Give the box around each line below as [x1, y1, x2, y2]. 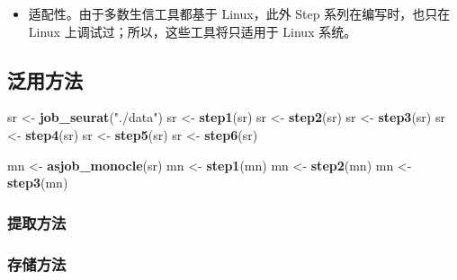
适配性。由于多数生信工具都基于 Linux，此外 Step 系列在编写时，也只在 [28, 4, 451, 22]
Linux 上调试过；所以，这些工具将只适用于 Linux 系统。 [28, 22, 357, 40]
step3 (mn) [7, 173, 68, 192]
